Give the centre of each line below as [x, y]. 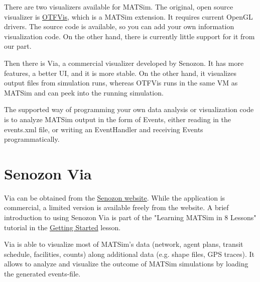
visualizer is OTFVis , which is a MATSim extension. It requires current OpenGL [128, 16]
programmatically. [32, 139]
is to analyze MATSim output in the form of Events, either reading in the [117, 119]
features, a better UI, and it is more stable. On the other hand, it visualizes [120, 73]
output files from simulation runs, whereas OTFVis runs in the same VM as [121, 83]
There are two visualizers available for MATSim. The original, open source [119, 7]
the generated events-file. [42, 273]
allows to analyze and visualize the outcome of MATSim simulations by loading [126, 264]
